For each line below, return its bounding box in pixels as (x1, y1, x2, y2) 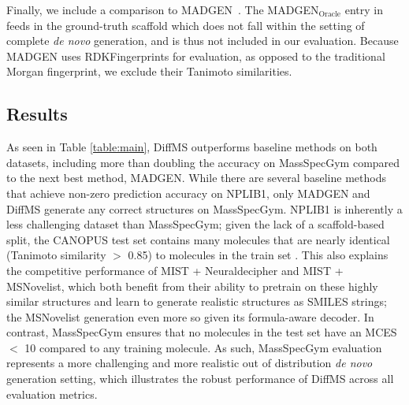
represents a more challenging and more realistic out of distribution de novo (6, 355, 373, 371)
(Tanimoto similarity (6, 247, 106, 263)
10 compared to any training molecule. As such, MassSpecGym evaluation (24, 339, 382, 355)
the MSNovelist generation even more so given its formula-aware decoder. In (6, 308, 374, 325)
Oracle (318, 10, 341, 19)
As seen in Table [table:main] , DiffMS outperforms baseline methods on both (6, 139, 377, 155)
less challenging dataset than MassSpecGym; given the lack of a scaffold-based (6, 216, 385, 232)
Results (6, 102, 68, 126)
